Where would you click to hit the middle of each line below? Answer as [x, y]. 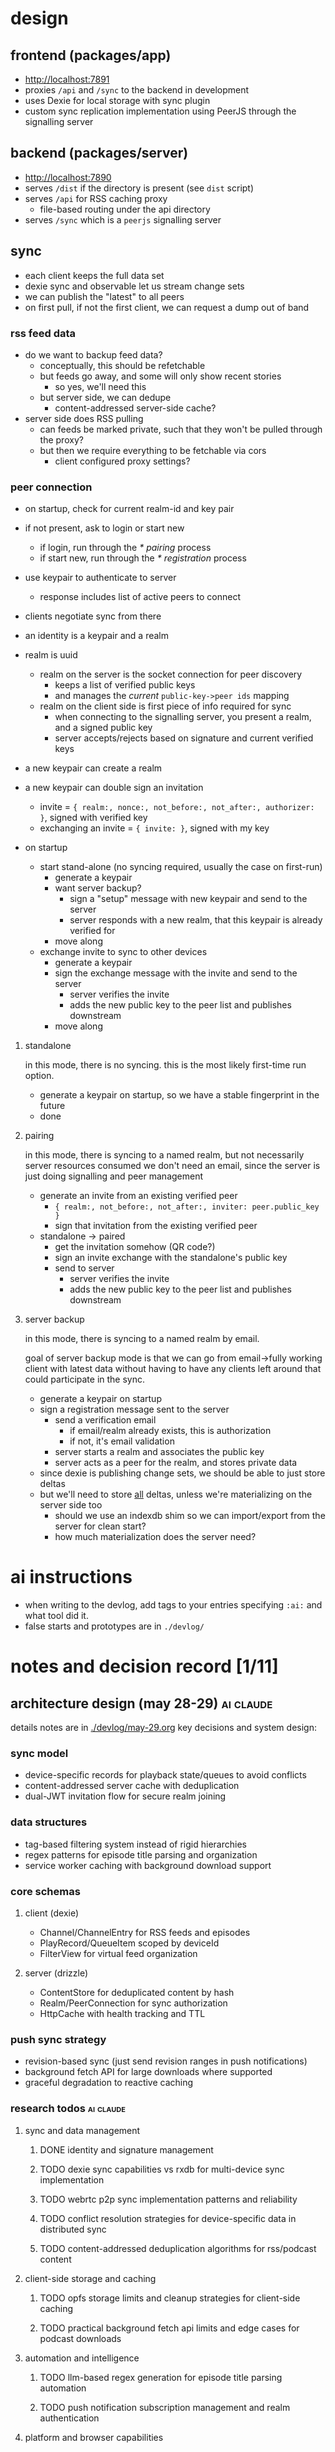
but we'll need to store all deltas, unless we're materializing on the [176, 1494]
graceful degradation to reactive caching [109, 2083]
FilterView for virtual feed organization [118, 1954]
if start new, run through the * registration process [143, 558]
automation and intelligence [82, 2358]
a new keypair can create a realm [93, 768]
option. [39, 1076]
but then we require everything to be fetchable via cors [153, 450]
